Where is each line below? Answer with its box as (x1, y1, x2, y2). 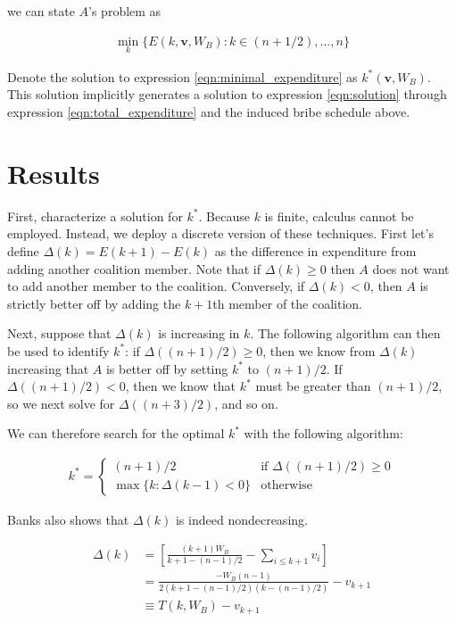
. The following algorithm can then (250, 324, 441, 343)
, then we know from (262, 341, 376, 360)
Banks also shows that (7, 510, 129, 528)
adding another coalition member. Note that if (7, 259, 261, 278)
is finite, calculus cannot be (264, 206, 414, 225)
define (7, 241, 39, 260)
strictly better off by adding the (7, 294, 181, 312)
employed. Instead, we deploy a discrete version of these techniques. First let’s (7, 224, 434, 243)
